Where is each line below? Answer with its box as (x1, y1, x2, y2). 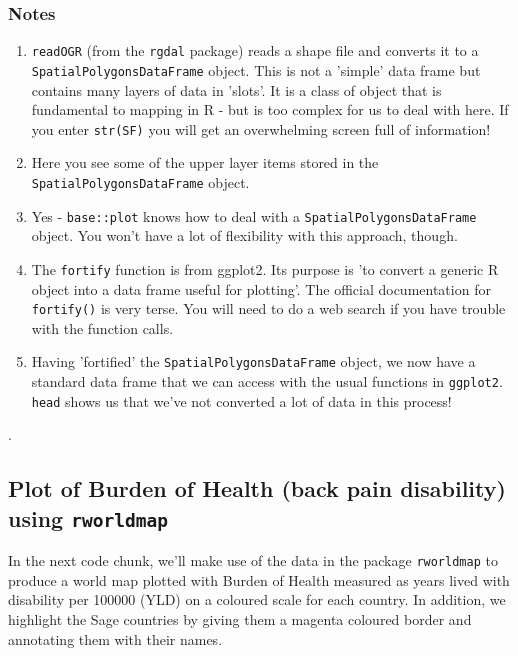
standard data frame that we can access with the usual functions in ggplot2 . (31, 371, 503, 392)
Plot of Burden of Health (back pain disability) (8, 473, 506, 504)
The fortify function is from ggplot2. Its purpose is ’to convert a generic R (31, 258, 499, 279)
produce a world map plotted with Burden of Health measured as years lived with (8, 569, 510, 590)
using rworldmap (8, 502, 168, 533)
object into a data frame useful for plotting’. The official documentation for (31, 278, 491, 299)
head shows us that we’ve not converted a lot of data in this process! (31, 390, 452, 411)
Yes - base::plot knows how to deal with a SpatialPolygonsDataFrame (31, 205, 477, 226)
